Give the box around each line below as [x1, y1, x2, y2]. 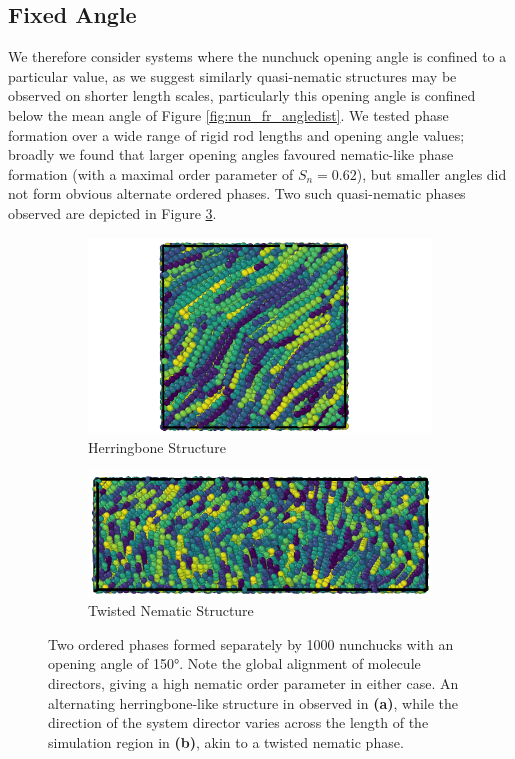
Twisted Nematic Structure [88, 600, 254, 621]
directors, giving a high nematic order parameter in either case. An [48, 672, 459, 693]
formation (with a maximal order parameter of [8, 163, 294, 184]
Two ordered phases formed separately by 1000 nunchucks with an [48, 633, 454, 654]
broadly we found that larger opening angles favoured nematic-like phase [8, 144, 454, 165]
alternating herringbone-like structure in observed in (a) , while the [48, 692, 459, 713]
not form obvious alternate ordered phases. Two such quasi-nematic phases [8, 183, 466, 204]
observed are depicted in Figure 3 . [8, 202, 217, 223]
